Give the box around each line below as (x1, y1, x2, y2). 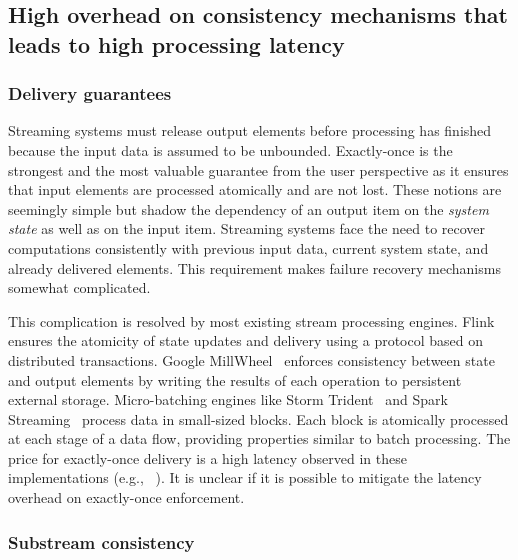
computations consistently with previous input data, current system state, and (8, 237, 489, 258)
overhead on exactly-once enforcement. (8, 487, 245, 508)
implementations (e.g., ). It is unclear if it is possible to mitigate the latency (8, 467, 482, 488)
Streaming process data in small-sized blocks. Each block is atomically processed (8, 408, 509, 429)
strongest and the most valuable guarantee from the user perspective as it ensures (8, 159, 509, 180)
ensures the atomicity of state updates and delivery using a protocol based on (8, 330, 484, 351)
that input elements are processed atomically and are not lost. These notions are (8, 179, 502, 200)
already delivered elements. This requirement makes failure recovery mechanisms (8, 257, 501, 278)
